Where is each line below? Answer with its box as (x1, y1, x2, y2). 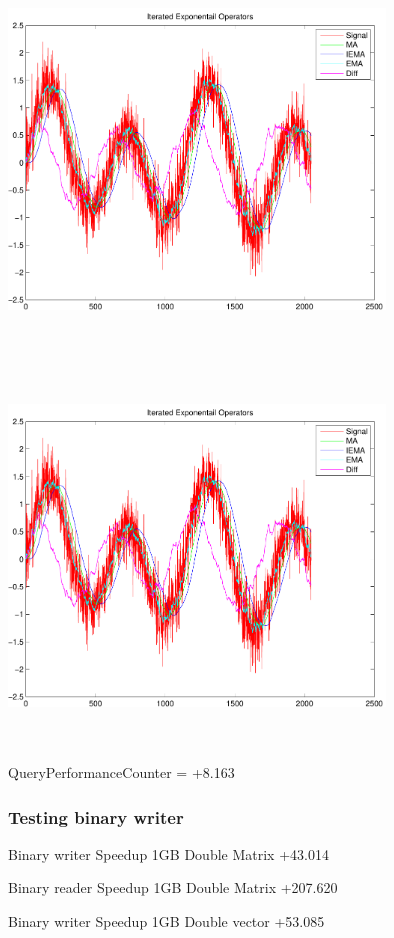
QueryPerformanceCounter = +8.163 (8, 762, 235, 783)
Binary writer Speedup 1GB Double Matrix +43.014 (8, 843, 329, 864)
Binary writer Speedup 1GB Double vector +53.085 (8, 911, 325, 932)
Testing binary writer (8, 804, 184, 829)
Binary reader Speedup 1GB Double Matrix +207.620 (8, 877, 338, 898)
